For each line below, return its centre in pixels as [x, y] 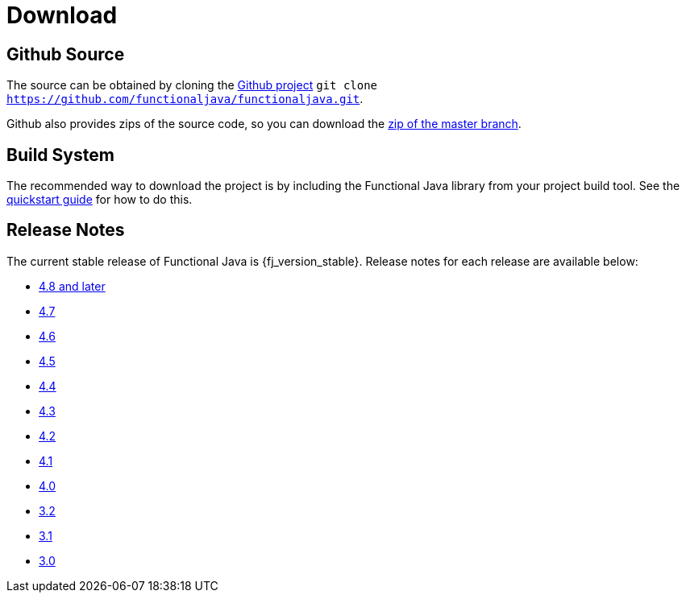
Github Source [66, 54]
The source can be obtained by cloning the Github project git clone [192, 85]
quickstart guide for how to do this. [100, 200]
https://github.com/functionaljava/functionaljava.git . [185, 99]
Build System [60, 155]
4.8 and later [72, 286]
